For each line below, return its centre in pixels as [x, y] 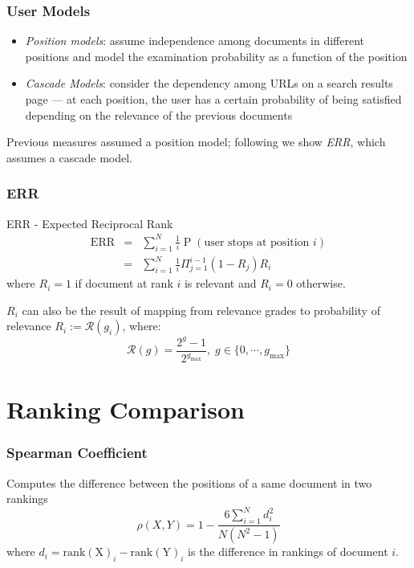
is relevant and [220, 283]
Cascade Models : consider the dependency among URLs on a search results [209, 83]
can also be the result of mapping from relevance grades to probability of [201, 310]
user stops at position [257, 242]
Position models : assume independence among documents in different [195, 41]
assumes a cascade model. [69, 157]
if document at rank [124, 283]
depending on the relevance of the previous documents [159, 114]
